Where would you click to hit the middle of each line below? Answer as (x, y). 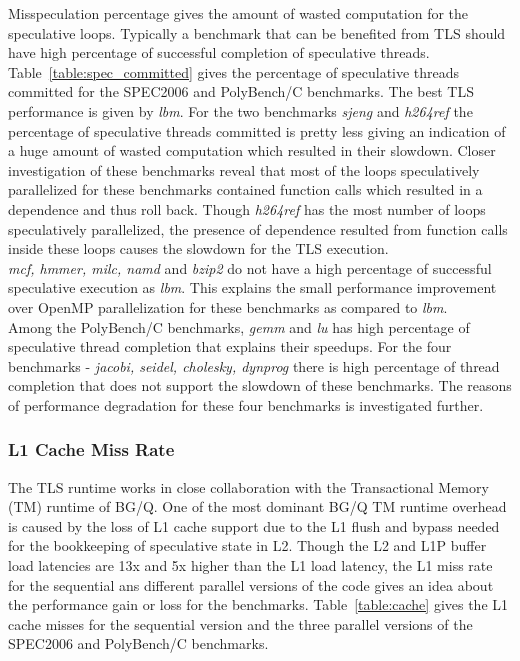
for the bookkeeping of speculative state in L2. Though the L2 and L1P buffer (247, 545)
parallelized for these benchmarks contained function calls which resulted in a (245, 189)
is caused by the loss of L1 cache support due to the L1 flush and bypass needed (254, 525)
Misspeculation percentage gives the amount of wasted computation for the (238, 13)
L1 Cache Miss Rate (91, 449)
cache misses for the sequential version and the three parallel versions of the (240, 623)
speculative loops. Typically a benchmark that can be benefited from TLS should (257, 32)
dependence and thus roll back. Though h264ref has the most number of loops (247, 208)
